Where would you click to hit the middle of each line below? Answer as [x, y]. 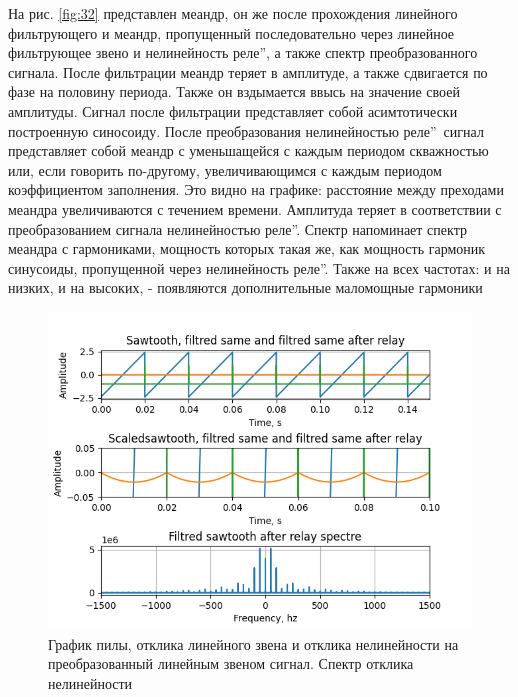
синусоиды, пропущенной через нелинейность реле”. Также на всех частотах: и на [259, 267]
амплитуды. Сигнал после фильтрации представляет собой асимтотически [233, 110]
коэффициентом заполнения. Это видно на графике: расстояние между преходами [256, 189]
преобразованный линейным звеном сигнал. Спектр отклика [231, 663]
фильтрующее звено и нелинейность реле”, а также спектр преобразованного [243, 52]
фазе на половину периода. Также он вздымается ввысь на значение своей [234, 91]
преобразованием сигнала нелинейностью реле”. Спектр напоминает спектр [237, 228]
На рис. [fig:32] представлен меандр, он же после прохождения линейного [233, 13]
